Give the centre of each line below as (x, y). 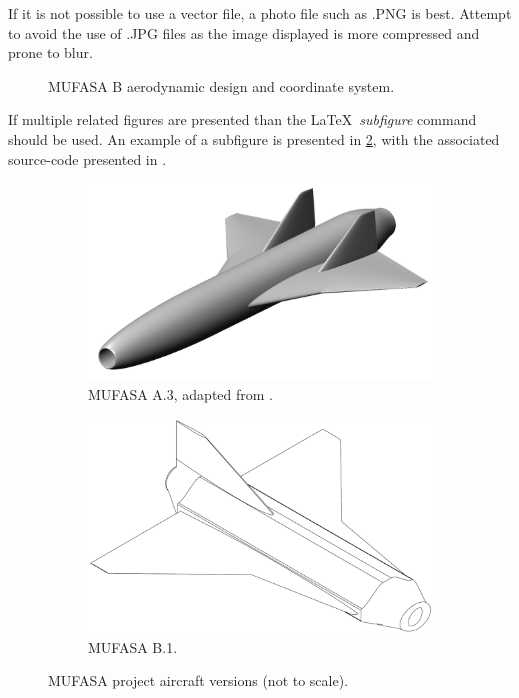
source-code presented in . (87, 158)
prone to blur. (50, 52)
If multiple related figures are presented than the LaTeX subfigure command (242, 119)
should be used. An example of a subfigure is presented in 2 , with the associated (254, 138)
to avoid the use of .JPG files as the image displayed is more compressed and (244, 32)
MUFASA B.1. (133, 646)
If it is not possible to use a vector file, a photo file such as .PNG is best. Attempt (260, 13)
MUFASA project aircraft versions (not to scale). (198, 680)
